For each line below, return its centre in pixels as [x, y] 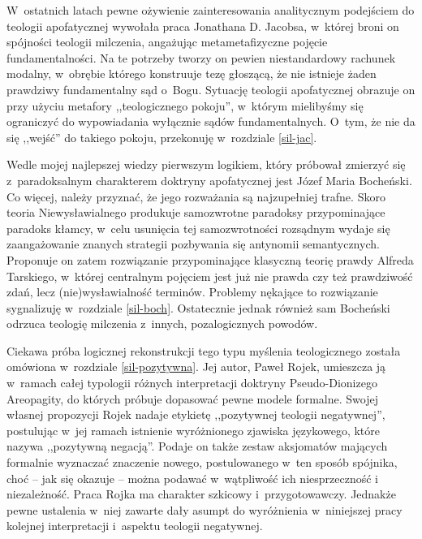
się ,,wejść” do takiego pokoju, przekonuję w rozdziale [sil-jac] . [162, 137]
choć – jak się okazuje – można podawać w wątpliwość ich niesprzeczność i [192, 478]
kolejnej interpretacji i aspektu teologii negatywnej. [135, 526]
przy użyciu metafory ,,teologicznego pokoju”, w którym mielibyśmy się [185, 105]
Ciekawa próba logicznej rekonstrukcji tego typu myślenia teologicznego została [204, 350]
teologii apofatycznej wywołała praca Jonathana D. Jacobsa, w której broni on [203, 26]
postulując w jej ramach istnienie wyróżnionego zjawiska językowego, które [193, 430]
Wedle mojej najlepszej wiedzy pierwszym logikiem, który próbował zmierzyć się [206, 164]
